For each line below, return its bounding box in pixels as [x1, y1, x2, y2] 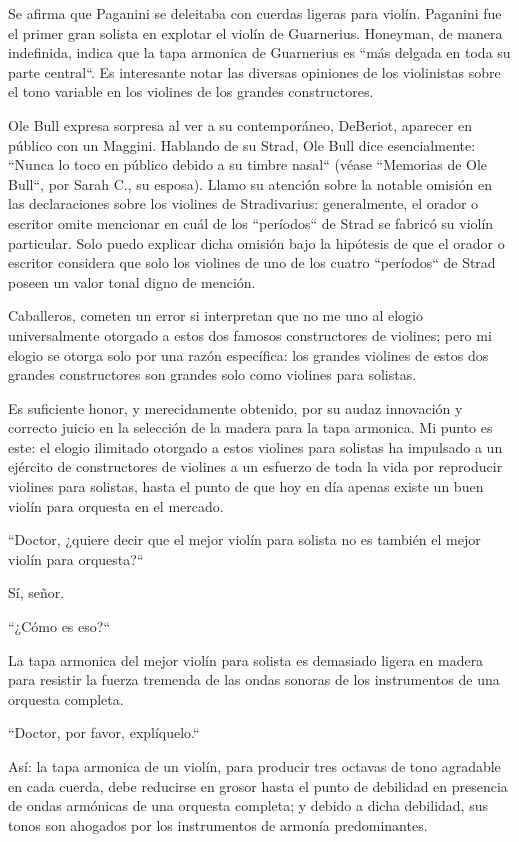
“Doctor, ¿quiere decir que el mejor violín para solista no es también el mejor [8, 529, 481, 550]
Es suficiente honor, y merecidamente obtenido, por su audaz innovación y [8, 397, 463, 418]
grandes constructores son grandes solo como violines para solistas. [8, 364, 417, 385]
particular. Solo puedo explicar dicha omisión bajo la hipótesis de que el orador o [8, 232, 505, 253]
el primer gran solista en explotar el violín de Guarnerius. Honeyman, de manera [8, 22, 503, 43]
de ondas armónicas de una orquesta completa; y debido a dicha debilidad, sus [8, 795, 488, 816]
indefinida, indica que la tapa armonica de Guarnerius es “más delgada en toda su [8, 42, 511, 63]
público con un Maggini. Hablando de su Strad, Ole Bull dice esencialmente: [8, 134, 476, 155]
